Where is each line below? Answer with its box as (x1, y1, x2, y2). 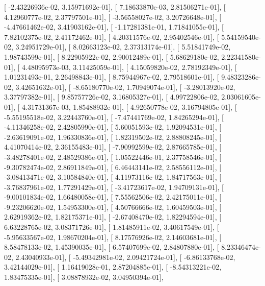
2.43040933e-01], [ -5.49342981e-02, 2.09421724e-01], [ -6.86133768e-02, (15, 251, 235, 262)
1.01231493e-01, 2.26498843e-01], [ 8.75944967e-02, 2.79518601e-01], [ (4, 71, 219, 82)
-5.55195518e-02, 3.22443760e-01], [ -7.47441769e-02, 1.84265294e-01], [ (4, 111, 224, 122)
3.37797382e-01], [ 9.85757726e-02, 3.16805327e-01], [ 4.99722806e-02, (4, 91, 219, 102)
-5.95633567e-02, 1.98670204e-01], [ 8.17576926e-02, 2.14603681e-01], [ (4, 231, 222, 242)
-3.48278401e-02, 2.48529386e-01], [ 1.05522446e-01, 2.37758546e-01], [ (4, 151, 222, 162)
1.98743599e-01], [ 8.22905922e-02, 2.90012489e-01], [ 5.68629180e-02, (4, 51, 219, 62)
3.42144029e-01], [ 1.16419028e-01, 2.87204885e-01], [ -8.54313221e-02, (4, 261, 222, 272)
